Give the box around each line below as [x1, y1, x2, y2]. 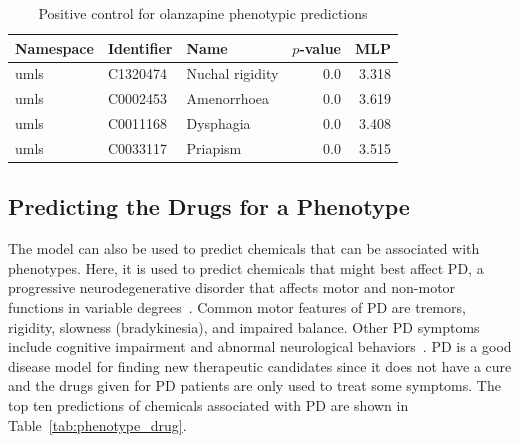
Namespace [15, 37, 94, 58]
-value [299, 37, 341, 58]
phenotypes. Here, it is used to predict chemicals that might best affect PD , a [8, 257, 484, 278]
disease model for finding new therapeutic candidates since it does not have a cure [8, 355, 512, 376]
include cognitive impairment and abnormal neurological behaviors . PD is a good [8, 336, 512, 357]
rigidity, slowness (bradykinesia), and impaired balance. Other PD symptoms [8, 316, 480, 337]
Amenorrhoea [186, 88, 270, 109]
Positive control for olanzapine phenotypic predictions [38, 3, 368, 23]
